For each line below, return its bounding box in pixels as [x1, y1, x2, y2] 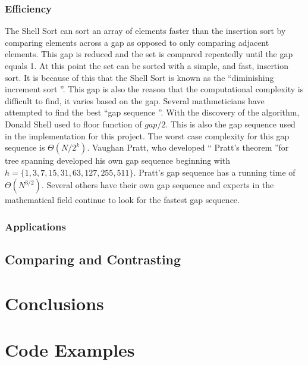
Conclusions [5, 291, 104, 315]
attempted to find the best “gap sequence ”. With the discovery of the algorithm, [5, 106, 300, 118]
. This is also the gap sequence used [165, 117, 296, 130]
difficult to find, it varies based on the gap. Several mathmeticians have [5, 94, 265, 107]
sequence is [5, 141, 45, 154]
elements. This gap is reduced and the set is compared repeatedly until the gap [5, 48, 293, 60]
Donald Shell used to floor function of [5, 117, 142, 130]
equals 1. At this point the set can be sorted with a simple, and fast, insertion [5, 60, 288, 71]
